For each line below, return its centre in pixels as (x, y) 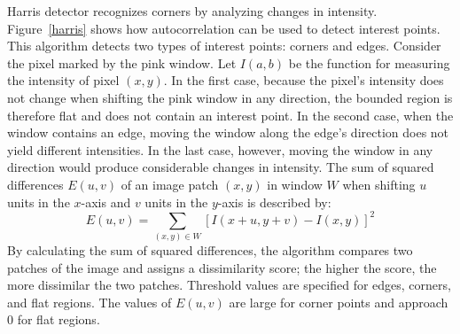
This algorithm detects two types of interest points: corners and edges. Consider (224, 46)
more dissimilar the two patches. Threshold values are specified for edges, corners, (229, 285)
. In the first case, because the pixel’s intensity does (304, 80)
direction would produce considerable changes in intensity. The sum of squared (221, 167)
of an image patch (170, 184)
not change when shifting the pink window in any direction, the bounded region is (230, 97)
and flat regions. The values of (90, 302)
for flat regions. (58, 319)
